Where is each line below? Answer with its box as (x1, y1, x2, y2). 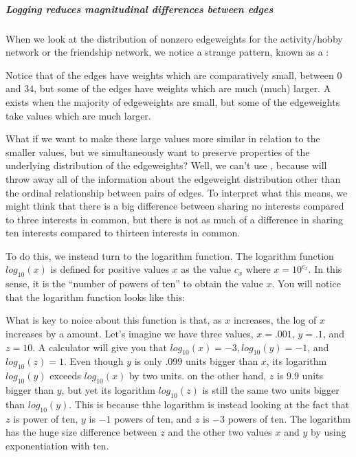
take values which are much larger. (5, 108, 151, 122)
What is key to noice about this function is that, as (5, 313, 222, 327)
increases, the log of (233, 313, 317, 327)
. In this (308, 262, 342, 276)
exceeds (49, 368, 81, 383)
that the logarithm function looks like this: (5, 289, 186, 304)
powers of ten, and (114, 411, 192, 425)
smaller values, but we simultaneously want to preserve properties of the (5, 144, 310, 159)
